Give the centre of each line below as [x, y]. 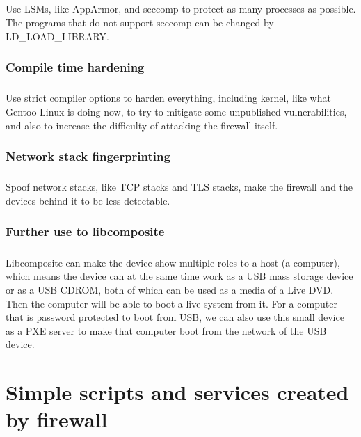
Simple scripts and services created [177, 392]
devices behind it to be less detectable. [88, 200]
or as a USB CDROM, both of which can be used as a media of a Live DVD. [170, 289]
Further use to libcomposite [85, 231]
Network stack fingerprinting [88, 156]
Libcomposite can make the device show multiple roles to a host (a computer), [173, 262]
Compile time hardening [75, 67]
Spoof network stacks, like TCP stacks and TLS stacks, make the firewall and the [179, 187]
